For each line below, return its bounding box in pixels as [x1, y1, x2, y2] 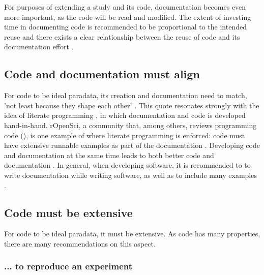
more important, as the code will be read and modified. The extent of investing [4, 11, 251, 22]
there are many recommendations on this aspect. [4, 238, 156, 249]
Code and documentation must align [4, 66, 200, 82]
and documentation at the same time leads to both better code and [4, 149, 214, 160]
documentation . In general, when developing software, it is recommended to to [4, 160, 251, 170]
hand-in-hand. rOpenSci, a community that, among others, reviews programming [4, 119, 257, 130]
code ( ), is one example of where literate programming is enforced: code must [4, 130, 245, 140]
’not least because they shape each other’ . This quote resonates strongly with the [4, 100, 259, 110]
